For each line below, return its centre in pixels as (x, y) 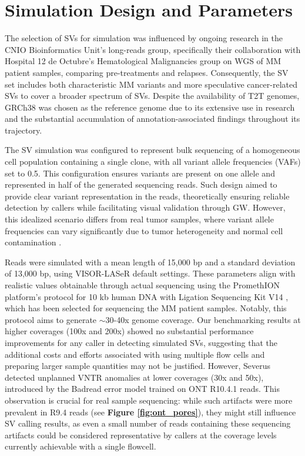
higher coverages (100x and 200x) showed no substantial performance (129, 331)
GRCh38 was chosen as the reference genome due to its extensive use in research (150, 107)
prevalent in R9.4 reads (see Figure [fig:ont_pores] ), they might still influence (150, 412)
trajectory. (24, 130)
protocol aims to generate (51, 319)
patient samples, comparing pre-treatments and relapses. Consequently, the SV (147, 72)
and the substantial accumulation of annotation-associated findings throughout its (152, 119)
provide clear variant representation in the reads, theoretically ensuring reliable (147, 196)
